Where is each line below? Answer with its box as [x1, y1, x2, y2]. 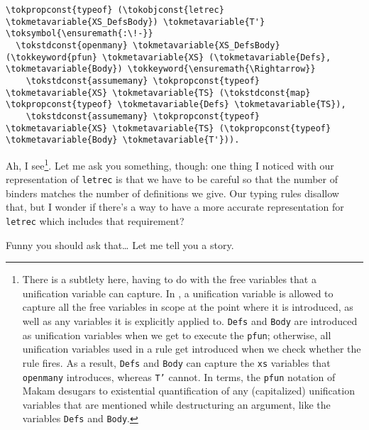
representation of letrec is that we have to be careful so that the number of [6, 172, 338, 187]
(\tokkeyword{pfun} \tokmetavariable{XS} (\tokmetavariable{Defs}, [6, 52, 331, 62]
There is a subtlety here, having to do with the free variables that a [22, 272, 316, 287]
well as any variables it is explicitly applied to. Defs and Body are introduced [22, 314, 358, 328]
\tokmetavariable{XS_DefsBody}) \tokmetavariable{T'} [6, 16, 265, 27]
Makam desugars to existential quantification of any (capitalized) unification [22, 383, 355, 398]
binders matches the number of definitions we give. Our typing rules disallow [6, 185, 339, 200]
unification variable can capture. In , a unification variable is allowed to [22, 285, 334, 300]
